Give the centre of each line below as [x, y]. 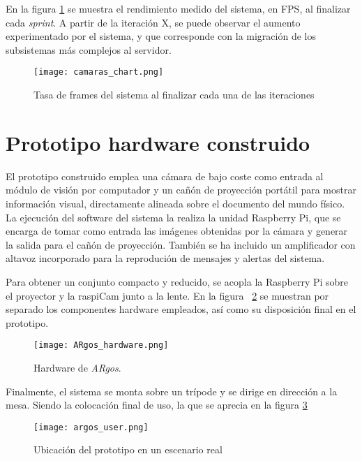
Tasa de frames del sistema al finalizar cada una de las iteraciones [174, 95]
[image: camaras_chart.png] [99, 72]
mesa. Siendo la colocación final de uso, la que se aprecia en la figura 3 [157, 405]
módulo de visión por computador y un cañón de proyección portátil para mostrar [181, 190]
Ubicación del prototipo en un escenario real [128, 449]
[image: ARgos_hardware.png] [101, 345]
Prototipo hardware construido [158, 142]
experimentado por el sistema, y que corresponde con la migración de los [161, 36]
